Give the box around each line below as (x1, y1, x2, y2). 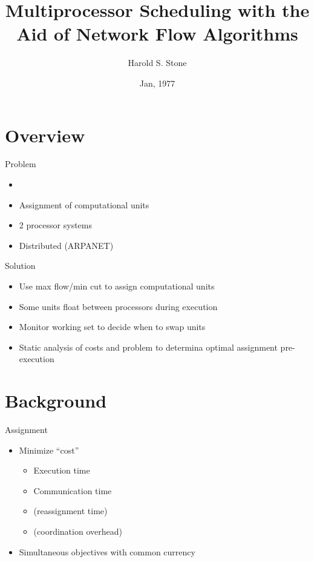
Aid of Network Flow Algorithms (16, 21, 298, 46)
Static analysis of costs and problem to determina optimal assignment (19, 340, 278, 353)
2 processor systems (19, 219, 93, 231)
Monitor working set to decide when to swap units (19, 320, 206, 333)
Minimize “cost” (19, 443, 79, 456)
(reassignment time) (33, 504, 108, 517)
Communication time (33, 484, 112, 497)
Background (5, 388, 107, 413)
